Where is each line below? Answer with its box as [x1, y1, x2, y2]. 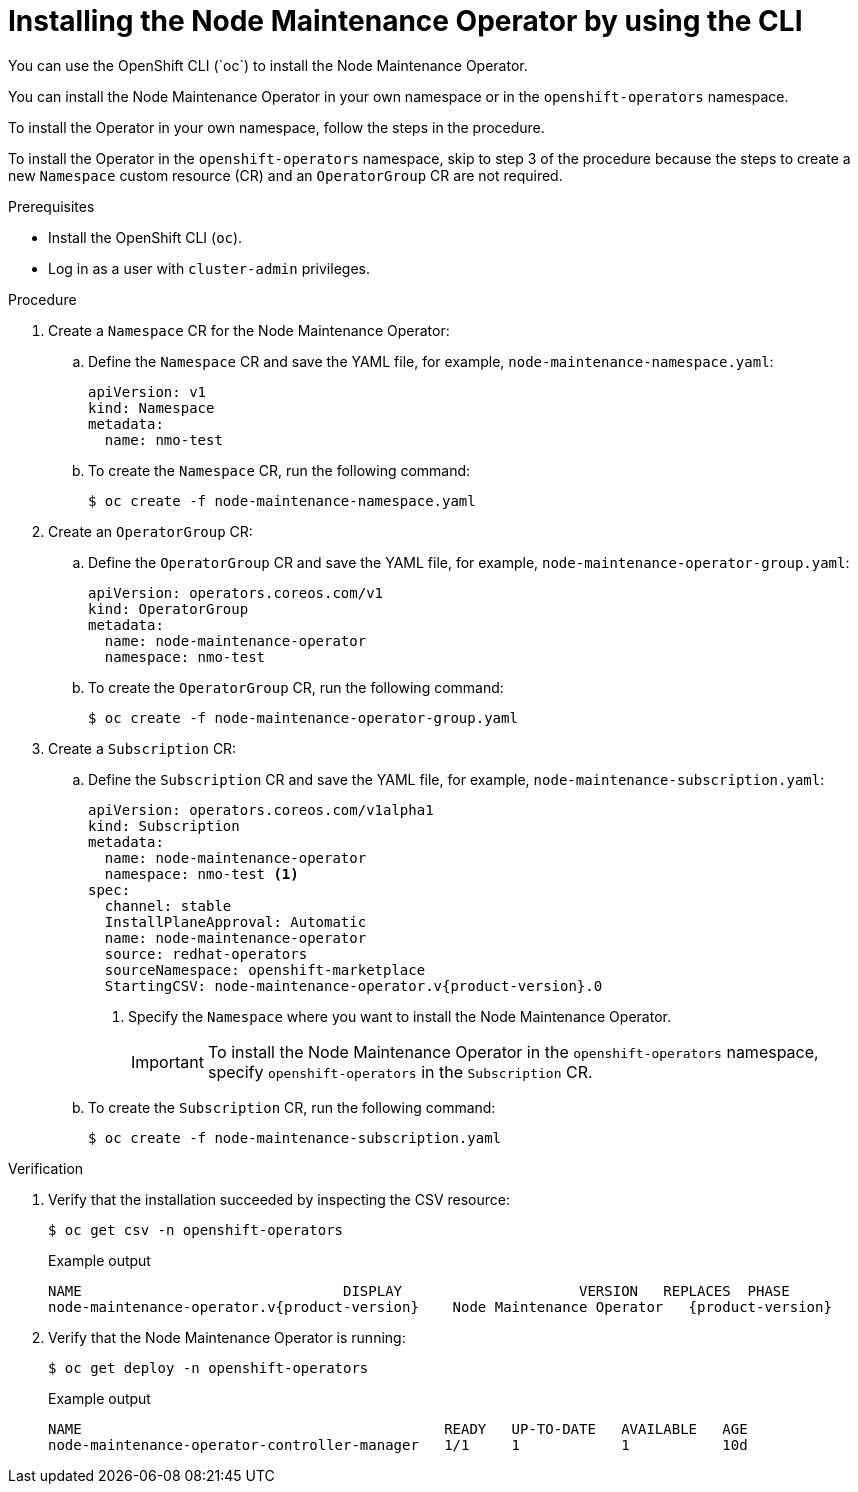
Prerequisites [8, 197, 95, 215]
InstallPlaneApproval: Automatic [104, 913, 367, 930]
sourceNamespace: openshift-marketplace [104, 961, 426, 978]
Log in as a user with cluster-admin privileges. [48, 259, 370, 277]
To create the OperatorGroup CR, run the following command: [88, 678, 504, 696]
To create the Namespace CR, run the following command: [88, 461, 471, 479]
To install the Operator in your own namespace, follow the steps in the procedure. [8, 118, 545, 136]
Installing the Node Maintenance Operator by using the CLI [8, 4, 803, 38]
